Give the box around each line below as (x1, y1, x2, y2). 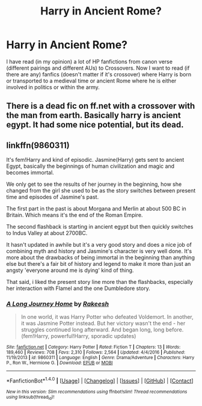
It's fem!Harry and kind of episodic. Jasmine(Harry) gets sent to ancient (6, 156, 185, 164)
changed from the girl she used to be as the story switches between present (6, 187, 196, 194)
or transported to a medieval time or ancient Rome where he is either (6, 77, 177, 84)
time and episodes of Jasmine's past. (6, 194, 99, 201)
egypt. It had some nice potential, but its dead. (6, 120, 185, 130)
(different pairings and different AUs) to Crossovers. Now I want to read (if (6, 64, 190, 72)
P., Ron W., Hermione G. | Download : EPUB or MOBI (6, 360, 113, 366)
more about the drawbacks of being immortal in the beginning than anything (6, 254, 195, 261)
